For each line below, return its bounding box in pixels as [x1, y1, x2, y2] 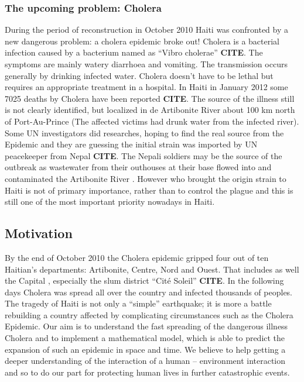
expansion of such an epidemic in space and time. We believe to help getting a [5, 343, 286, 355]
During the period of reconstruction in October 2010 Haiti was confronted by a [5, 23, 289, 36]
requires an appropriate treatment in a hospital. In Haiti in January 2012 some [5, 81, 288, 93]
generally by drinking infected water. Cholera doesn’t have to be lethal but [5, 69, 274, 81]
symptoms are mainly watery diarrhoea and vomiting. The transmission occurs [5, 58, 288, 70]
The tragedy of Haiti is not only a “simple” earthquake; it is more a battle [5, 297, 272, 309]
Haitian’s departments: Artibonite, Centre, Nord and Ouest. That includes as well [5, 263, 299, 275]
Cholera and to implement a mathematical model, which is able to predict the [5, 332, 285, 344]
